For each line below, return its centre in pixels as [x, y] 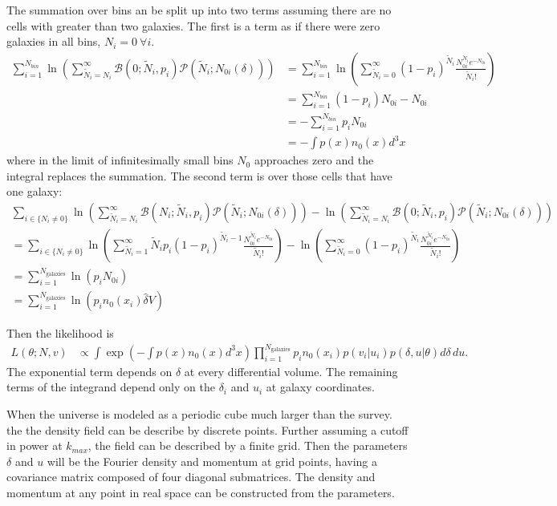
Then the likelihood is [60, 333]
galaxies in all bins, [54, 41]
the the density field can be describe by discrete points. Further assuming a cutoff [207, 429]
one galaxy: [35, 191]
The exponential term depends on [89, 371]
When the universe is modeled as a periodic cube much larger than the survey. [199, 414]
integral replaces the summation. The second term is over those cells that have [199, 175]
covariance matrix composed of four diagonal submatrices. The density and [191, 477]
